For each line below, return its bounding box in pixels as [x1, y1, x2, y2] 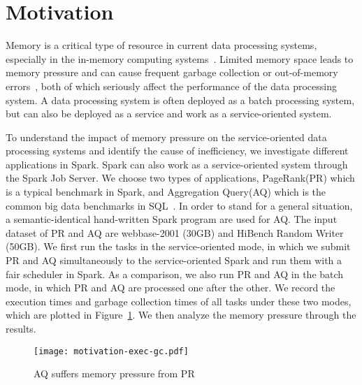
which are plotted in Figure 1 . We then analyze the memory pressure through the [6, 307, 356, 322]
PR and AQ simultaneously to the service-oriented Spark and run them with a [6, 253, 342, 268]
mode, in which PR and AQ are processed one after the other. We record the [6, 280, 335, 295]
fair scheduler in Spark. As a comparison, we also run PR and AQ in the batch [6, 266, 344, 281]
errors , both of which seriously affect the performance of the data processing [6, 78, 337, 93]
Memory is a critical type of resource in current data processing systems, [6, 38, 317, 52]
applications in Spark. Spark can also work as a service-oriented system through [6, 157, 348, 171]
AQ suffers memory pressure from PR [34, 366, 195, 381]
